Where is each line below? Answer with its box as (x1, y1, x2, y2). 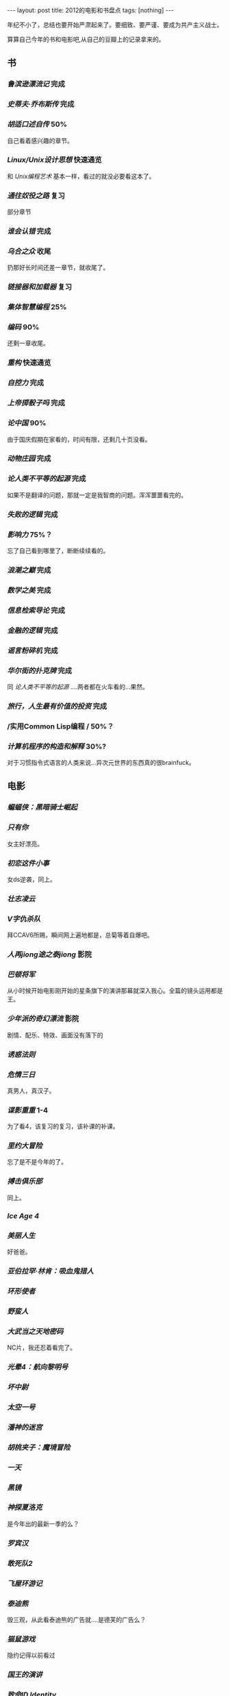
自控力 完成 (7, 378, 44, 388)
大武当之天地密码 (7, 1326, 64, 1336)
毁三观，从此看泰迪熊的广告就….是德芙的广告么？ (7, 1615, 146, 1623)
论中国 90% (7, 418, 47, 428)
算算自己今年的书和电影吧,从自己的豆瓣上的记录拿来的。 (7, 36, 166, 43)
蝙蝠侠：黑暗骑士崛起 (7, 802, 77, 812)
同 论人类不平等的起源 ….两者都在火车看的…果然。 (7, 683, 149, 691)
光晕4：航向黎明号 (7, 1362, 68, 1371)
